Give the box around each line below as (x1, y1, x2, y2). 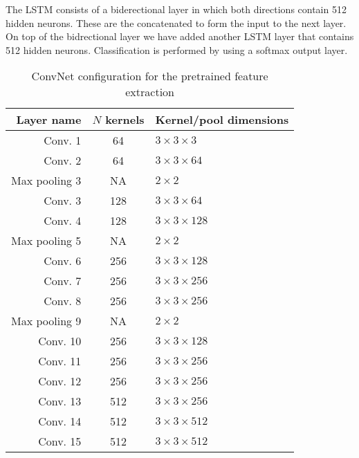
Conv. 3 (44, 192, 82, 209)
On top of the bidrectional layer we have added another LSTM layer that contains (6, 29, 354, 44)
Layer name (16, 111, 82, 128)
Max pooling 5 (11, 232, 82, 249)
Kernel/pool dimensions (155, 111, 289, 128)
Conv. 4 (44, 212, 82, 229)
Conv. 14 (38, 413, 82, 430)
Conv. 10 (38, 333, 82, 349)
